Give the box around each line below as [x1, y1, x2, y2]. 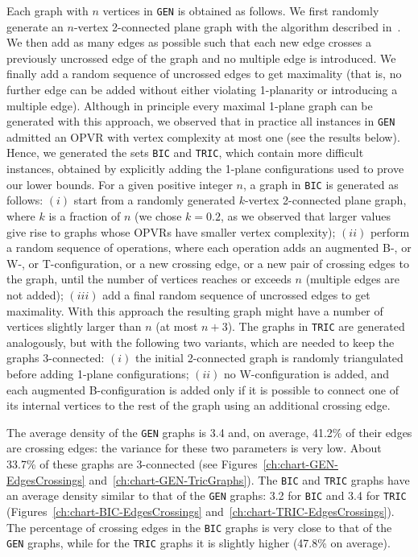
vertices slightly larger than [6, 318, 142, 335]
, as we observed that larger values [220, 207, 391, 224]
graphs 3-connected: [6, 349, 105, 366]
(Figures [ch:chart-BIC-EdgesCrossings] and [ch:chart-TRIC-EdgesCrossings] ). [6, 502, 395, 519]
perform [370, 223, 410, 240]
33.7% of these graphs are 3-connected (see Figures [6, 456, 258, 472]
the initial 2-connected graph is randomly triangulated [135, 349, 404, 366]
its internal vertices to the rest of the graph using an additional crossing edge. [6, 397, 391, 414]
